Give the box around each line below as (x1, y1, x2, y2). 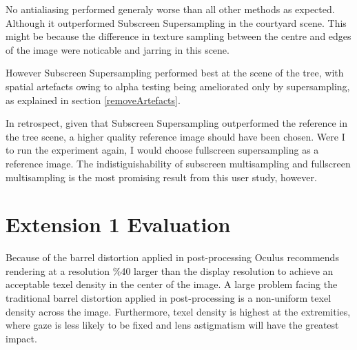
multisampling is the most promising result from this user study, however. (6, 169, 317, 184)
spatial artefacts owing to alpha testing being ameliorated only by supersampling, (6, 79, 350, 93)
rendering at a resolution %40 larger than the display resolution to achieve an (6, 263, 334, 278)
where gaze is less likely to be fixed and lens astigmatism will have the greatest (6, 318, 339, 332)
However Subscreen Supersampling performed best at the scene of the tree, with (6, 65, 344, 80)
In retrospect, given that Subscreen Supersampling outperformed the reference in (6, 116, 348, 130)
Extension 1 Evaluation (6, 210, 231, 238)
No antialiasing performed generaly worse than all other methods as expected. (6, 2, 335, 16)
